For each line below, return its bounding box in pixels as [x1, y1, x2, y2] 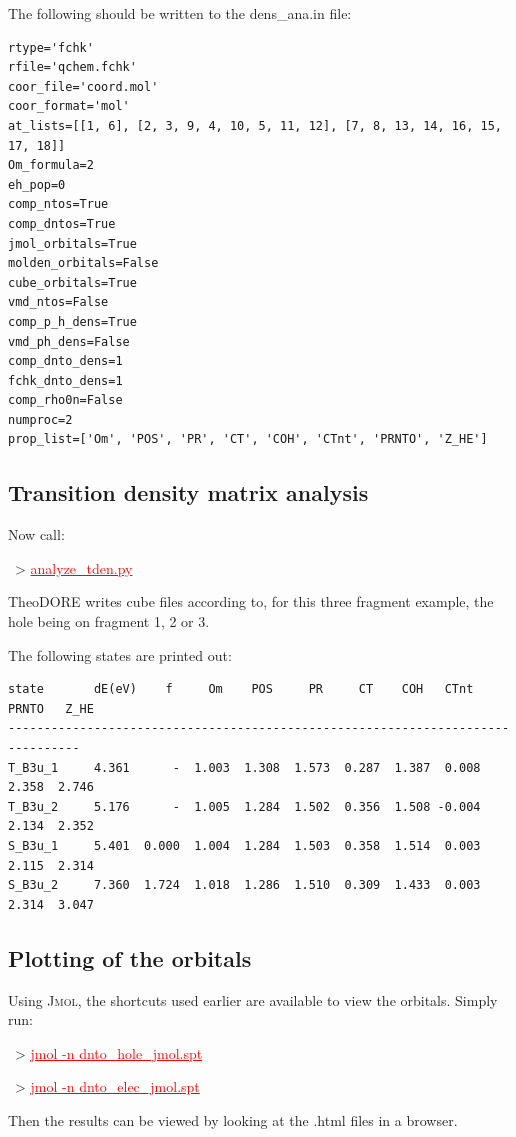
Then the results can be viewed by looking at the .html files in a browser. [8, 1109, 458, 1130]
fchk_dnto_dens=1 [8, 373, 123, 388]
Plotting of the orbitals [8, 942, 252, 973]
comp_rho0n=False [8, 393, 123, 408]
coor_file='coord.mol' [8, 79, 159, 94]
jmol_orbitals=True [8, 236, 137, 251]
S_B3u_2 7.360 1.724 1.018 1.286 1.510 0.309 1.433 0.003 [8, 878, 481, 893]
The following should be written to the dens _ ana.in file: [8, 3, 352, 23]
